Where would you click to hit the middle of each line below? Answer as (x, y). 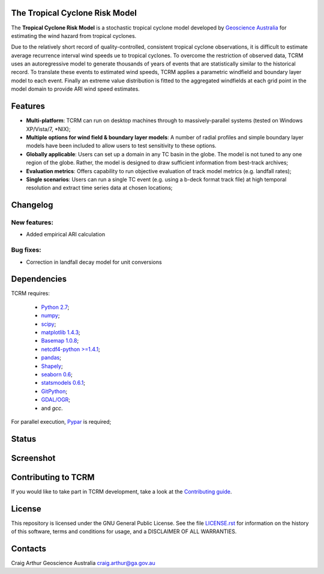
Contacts (29, 549)
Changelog (32, 205)
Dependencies (39, 279)
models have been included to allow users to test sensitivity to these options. (121, 146)
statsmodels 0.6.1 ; (63, 383)
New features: (32, 222)
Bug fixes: (26, 250)
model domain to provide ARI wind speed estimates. (76, 89)
